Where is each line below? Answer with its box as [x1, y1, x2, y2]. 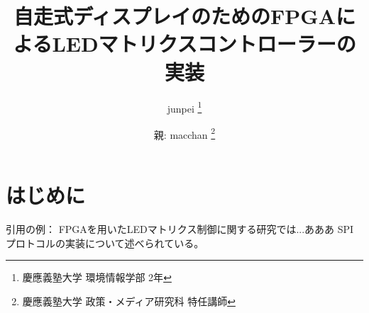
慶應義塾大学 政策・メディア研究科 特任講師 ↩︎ [22, 293, 236, 308]
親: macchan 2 [153, 125, 216, 142]
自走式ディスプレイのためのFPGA [13, 1, 336, 30]
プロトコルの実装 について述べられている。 [6, 235, 204, 250]
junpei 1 [167, 98, 202, 115]
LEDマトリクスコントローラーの [52, 29, 356, 58]
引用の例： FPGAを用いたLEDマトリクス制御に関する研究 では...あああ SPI [6, 221, 354, 236]
